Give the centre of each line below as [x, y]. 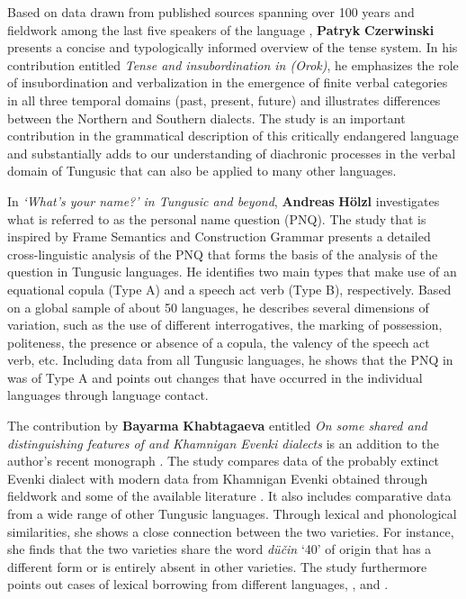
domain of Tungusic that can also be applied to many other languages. [202, 171]
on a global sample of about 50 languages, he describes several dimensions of [218, 307]
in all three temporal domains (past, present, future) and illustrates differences [224, 100]
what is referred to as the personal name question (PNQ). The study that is [217, 218]
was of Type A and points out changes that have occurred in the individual [215, 377]
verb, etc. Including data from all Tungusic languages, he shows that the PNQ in [230, 360]
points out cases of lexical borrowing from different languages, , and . [198, 584]
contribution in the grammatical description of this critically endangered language [233, 136]
